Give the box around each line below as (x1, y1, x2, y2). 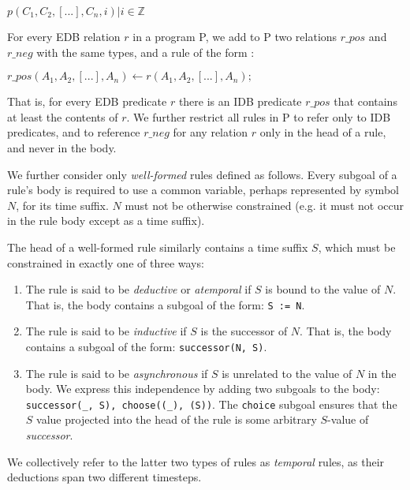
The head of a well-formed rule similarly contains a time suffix (7, 238, 308, 255)
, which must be (318, 238, 396, 255)
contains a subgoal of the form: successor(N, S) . (25, 338, 267, 354)
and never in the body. (7, 139, 117, 155)
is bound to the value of (265, 281, 381, 297)
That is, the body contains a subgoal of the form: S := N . (25, 296, 305, 312)
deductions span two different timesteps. (7, 469, 202, 485)
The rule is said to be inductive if (25, 323, 187, 339)
